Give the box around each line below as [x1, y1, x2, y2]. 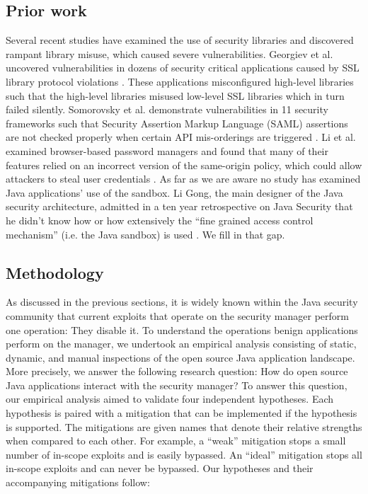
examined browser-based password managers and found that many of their [6, 143, 328, 158]
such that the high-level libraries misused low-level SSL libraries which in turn [6, 88, 345, 103]
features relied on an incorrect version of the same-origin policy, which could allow [6, 157, 362, 172]
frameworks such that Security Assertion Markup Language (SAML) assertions [6, 115, 348, 130]
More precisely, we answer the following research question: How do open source [6, 364, 348, 379]
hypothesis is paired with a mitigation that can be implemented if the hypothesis [6, 406, 357, 420]
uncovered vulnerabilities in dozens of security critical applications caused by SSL [6, 60, 360, 75]
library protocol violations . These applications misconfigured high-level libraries [6, 74, 354, 88]
